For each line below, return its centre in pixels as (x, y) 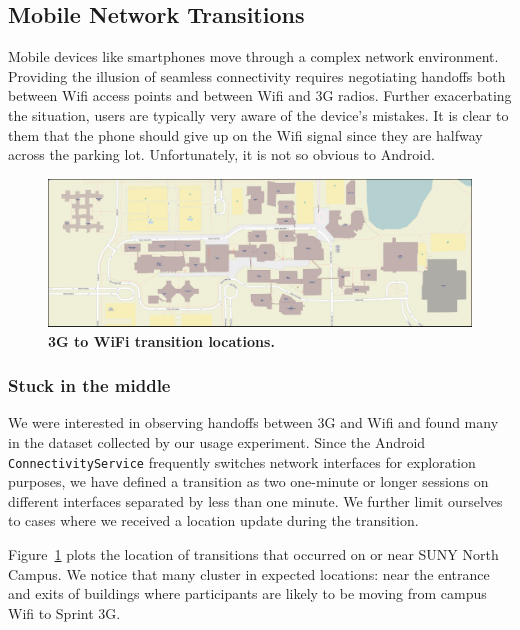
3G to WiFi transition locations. (161, 340)
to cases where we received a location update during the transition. (213, 520)
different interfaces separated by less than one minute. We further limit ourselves (255, 500)
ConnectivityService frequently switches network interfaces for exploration (242, 461)
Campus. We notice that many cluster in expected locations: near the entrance (249, 573)
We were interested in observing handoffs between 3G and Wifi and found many (253, 422)
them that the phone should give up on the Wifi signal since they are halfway (245, 134)
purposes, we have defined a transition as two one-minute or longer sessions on (248, 481)
